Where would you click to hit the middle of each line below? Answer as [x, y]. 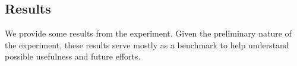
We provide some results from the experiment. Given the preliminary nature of [148, 33]
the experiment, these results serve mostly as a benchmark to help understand [147, 44]
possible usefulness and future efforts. [73, 56]
